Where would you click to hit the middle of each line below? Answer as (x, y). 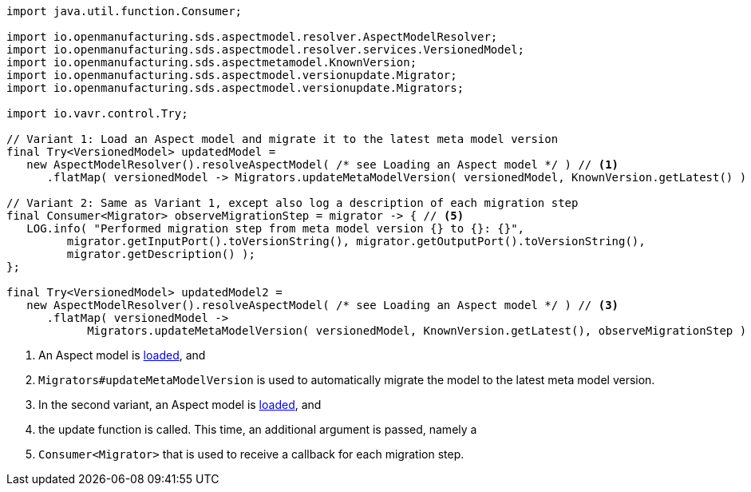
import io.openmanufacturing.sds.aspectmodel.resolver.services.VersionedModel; (266, 50)
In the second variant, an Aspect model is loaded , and (180, 405)
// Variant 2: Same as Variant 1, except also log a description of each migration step (292, 203)
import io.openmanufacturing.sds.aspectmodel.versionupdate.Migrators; (235, 88)
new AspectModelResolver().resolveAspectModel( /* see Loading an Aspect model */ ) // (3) (323, 305)
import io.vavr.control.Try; (97, 113)
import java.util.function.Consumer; (125, 11)
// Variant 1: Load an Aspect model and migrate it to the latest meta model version (283, 139)
